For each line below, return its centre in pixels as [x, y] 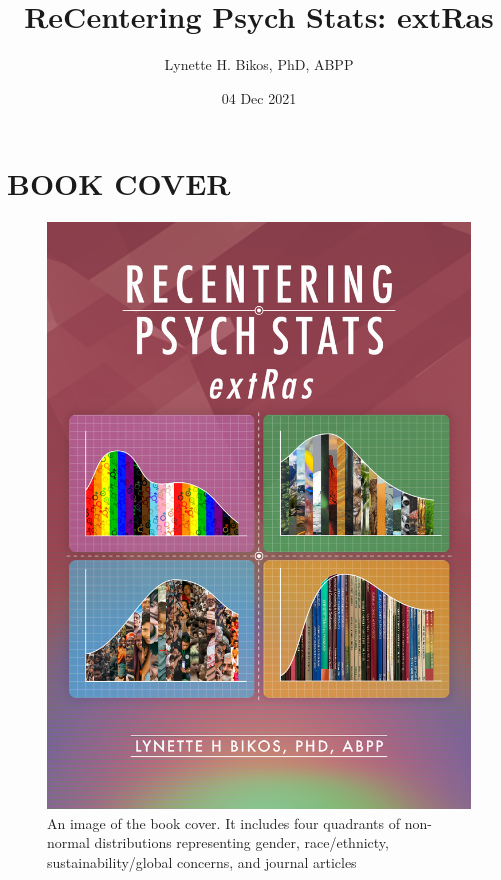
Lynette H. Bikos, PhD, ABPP [259, 64]
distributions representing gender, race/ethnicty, [241, 842]
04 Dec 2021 [259, 97]
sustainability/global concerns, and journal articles [202, 861]
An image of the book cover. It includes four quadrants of [224, 822]
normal [68, 842]
